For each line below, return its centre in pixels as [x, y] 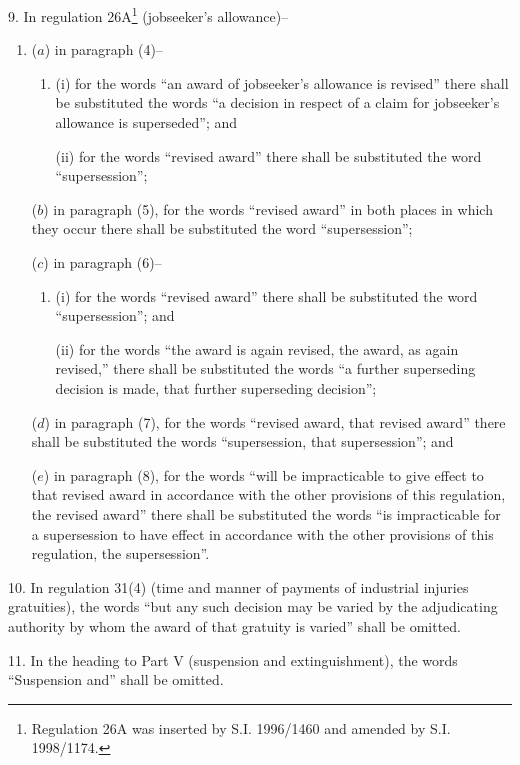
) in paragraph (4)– [103, 49]
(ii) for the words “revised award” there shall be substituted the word [268, 155]
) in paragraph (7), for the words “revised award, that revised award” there [275, 421]
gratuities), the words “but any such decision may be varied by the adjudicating [253, 606]
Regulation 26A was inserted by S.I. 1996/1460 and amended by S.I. [241, 727]
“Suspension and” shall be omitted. [116, 679]
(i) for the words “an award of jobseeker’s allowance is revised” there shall [282, 82]
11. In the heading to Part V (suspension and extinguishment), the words [233, 659]
